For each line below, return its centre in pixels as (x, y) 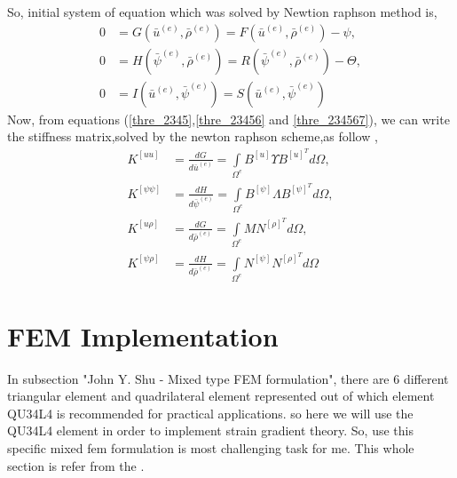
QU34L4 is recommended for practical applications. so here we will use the (210, 413)
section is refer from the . (76, 465)
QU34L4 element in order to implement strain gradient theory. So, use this (210, 430)
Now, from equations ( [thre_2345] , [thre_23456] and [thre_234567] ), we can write (228, 119)
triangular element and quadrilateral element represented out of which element (221, 396)
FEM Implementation (143, 335)
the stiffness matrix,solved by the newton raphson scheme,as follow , (193, 136)
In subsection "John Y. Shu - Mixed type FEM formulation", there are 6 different (228, 378)
